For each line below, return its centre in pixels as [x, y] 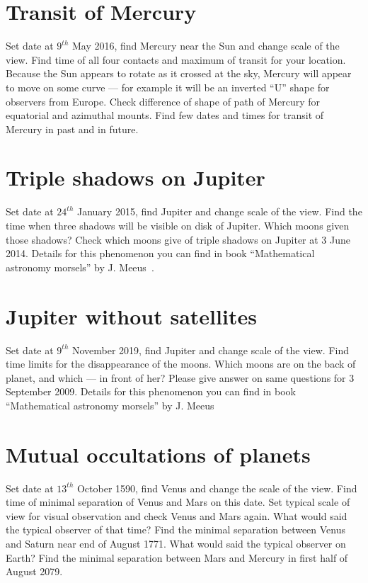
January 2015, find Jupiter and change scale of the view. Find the [219, 211]
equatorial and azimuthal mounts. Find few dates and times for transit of [165, 115]
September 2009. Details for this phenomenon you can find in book [151, 391]
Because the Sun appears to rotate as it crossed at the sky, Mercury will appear [179, 73]
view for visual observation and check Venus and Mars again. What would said [177, 515]
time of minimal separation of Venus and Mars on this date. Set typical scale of [178, 502]
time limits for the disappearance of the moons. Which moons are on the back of [181, 364]
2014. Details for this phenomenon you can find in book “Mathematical [160, 253]
